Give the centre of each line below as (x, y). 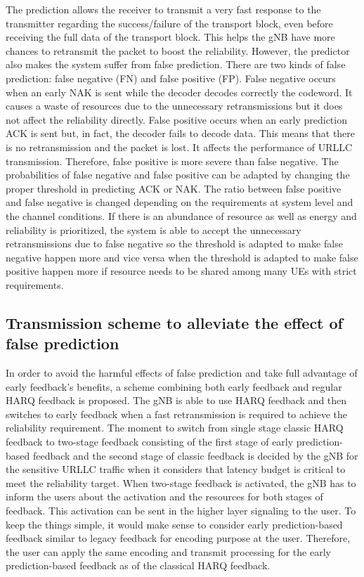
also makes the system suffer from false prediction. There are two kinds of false (176, 64)
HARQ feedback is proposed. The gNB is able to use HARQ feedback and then (176, 400)
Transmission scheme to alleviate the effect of (174, 322)
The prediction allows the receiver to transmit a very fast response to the (163, 9)
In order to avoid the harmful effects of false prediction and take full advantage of (182, 373)
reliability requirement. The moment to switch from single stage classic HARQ (175, 428)
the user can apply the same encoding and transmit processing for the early (168, 551)
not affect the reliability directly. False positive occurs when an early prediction (176, 119)
